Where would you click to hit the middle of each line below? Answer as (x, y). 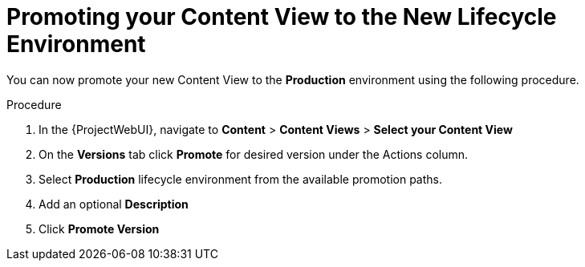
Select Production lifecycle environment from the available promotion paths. (241, 179)
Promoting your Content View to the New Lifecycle (282, 17)
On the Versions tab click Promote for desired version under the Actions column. (254, 154)
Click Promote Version (99, 229)
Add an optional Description (114, 204)
